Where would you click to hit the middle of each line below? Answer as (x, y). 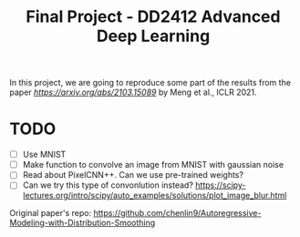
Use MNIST (44, 155)
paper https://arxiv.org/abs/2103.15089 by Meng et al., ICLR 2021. (133, 92)
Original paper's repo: (51, 213)
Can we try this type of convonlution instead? (108, 185)
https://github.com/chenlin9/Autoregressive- (177, 213)
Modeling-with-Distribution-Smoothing (83, 223)
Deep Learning (153, 36)
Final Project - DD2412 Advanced (153, 17)
